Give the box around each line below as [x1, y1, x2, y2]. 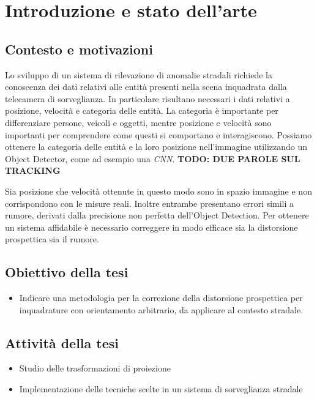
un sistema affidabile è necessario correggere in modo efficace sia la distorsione [5, 220, 298, 233]
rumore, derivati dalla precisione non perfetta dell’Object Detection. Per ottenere [5, 209, 309, 222]
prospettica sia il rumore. [5, 233, 99, 245]
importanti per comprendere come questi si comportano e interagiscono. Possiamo [5, 128, 312, 141]
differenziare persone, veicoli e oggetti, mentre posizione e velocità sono [5, 116, 272, 129]
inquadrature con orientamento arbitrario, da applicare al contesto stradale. [19, 303, 304, 316]
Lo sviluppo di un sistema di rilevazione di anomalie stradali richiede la [5, 68, 272, 81]
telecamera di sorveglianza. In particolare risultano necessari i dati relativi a [5, 92, 290, 105]
